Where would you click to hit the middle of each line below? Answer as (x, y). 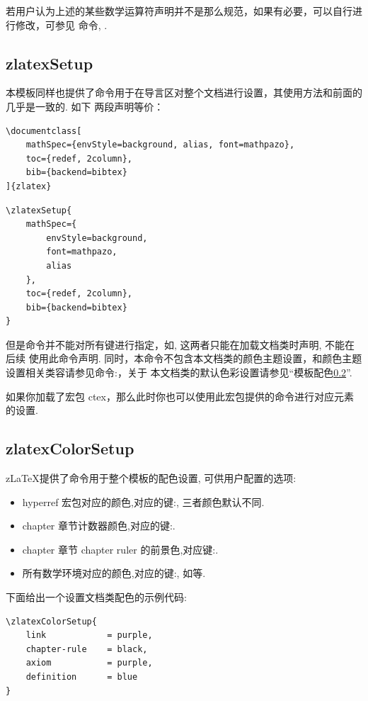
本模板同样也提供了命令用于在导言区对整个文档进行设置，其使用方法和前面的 (184, 92)
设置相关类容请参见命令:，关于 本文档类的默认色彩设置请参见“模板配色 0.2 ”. (179, 372)
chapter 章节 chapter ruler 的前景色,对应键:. (120, 549)
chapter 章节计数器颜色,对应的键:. (99, 526)
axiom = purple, (89, 663)
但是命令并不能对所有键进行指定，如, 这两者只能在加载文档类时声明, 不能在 (180, 344)
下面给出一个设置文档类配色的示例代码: (96, 597)
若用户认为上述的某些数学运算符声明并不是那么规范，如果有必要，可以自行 (179, 11)
